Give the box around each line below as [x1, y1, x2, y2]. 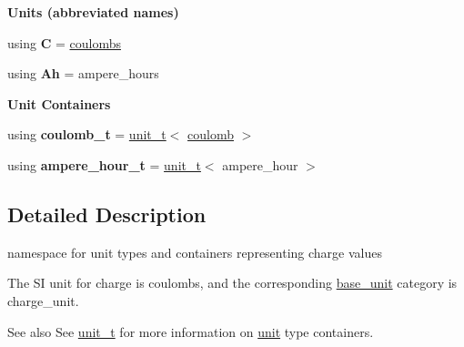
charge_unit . [7, 291, 79, 310]
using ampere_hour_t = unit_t [7, 155, 201, 174]
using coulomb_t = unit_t [7, 125, 166, 144]
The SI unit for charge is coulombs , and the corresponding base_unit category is [7, 273, 458, 292]
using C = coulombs [7, 33, 121, 52]
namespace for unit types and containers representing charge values [7, 242, 383, 261]
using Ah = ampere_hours [7, 64, 159, 83]
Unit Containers [7, 94, 111, 113]
